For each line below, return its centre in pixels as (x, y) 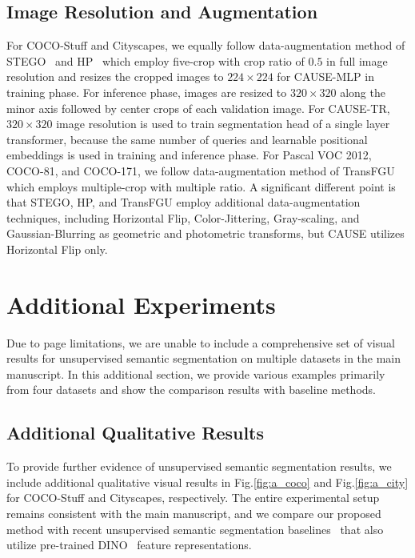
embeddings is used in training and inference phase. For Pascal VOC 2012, (189, 155)
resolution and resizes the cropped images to (115, 76)
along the (363, 92)
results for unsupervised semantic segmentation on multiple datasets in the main (204, 358)
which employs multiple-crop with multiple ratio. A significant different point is (201, 186)
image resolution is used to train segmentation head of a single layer (223, 124)
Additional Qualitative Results (136, 433)
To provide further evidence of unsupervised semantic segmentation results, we (199, 466)
